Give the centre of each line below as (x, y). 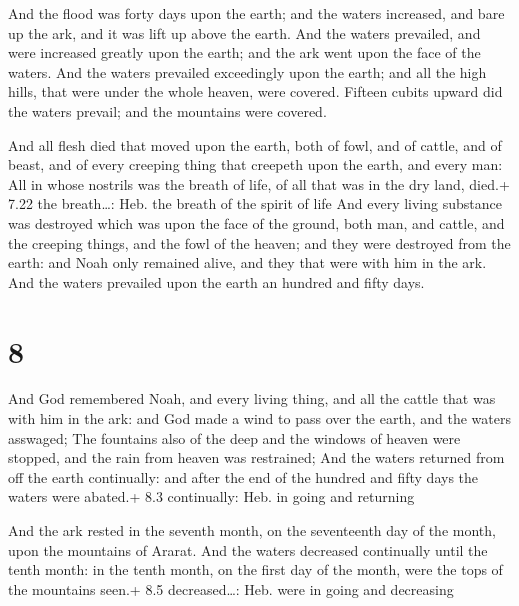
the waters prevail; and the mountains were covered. (167, 110)
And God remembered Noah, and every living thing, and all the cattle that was (252, 398)
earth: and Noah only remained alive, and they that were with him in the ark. (247, 262)
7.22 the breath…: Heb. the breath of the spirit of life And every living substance (255, 203)
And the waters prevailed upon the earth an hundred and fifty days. (216, 281)
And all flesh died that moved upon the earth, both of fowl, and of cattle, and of (255, 144)
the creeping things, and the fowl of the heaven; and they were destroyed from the (259, 242)
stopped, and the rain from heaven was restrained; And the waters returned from (256, 457)
